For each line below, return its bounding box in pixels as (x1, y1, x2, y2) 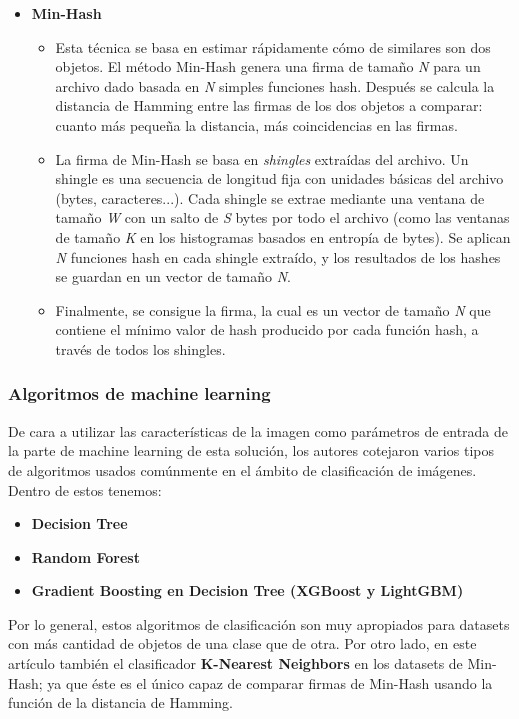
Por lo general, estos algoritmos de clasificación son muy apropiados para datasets (8, 613, 510, 634)
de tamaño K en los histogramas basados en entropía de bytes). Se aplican (55, 226, 511, 247)
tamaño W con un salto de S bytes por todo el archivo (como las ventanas (55, 207, 510, 228)
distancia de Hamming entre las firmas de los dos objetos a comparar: (55, 95, 483, 116)
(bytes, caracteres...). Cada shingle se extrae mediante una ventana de (55, 187, 485, 208)
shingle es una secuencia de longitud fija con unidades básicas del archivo (55, 168, 504, 189)
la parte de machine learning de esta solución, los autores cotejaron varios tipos (8, 440, 494, 461)
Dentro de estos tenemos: (8, 479, 162, 500)
